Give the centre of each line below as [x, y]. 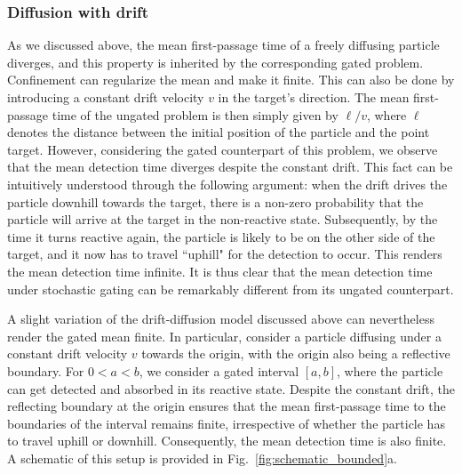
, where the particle [390, 370]
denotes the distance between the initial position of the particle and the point [219, 132]
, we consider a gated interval [219, 370]
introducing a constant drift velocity [106, 97]
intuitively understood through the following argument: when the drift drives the [227, 184]
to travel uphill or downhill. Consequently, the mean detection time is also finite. [227, 441]
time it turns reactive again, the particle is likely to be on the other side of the [221, 236]
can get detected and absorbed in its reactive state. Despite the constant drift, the [231, 388]
